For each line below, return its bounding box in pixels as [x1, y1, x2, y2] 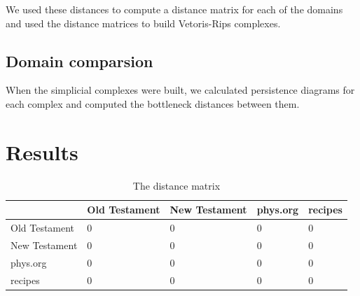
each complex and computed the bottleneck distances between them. [6, 96, 300, 111]
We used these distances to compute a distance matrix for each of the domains [6, 2, 343, 16]
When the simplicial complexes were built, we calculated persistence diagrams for [6, 83, 355, 97]
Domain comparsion [6, 50, 153, 71]
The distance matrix [132, 178, 221, 192]
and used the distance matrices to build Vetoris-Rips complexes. [6, 15, 281, 30]
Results [6, 137, 78, 166]
